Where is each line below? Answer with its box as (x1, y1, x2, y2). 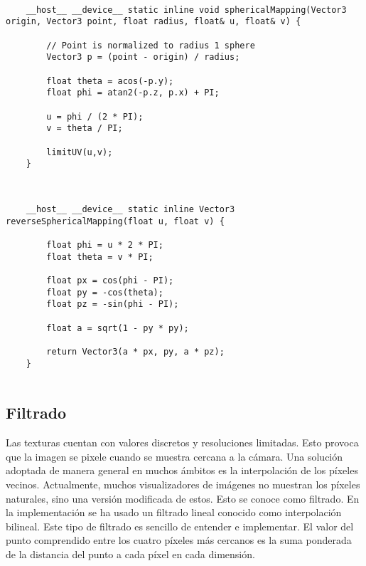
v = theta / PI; (46, 123, 123, 134)
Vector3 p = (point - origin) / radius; (46, 52, 240, 63)
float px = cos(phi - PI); (46, 276, 174, 286)
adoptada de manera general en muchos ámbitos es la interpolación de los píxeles (6, 463, 358, 478)
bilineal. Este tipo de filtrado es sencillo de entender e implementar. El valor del (6, 518, 354, 533)
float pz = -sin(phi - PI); (46, 299, 179, 310)
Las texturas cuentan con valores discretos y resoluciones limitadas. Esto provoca (6, 435, 359, 450)
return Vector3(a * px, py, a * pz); (46, 347, 225, 357)
